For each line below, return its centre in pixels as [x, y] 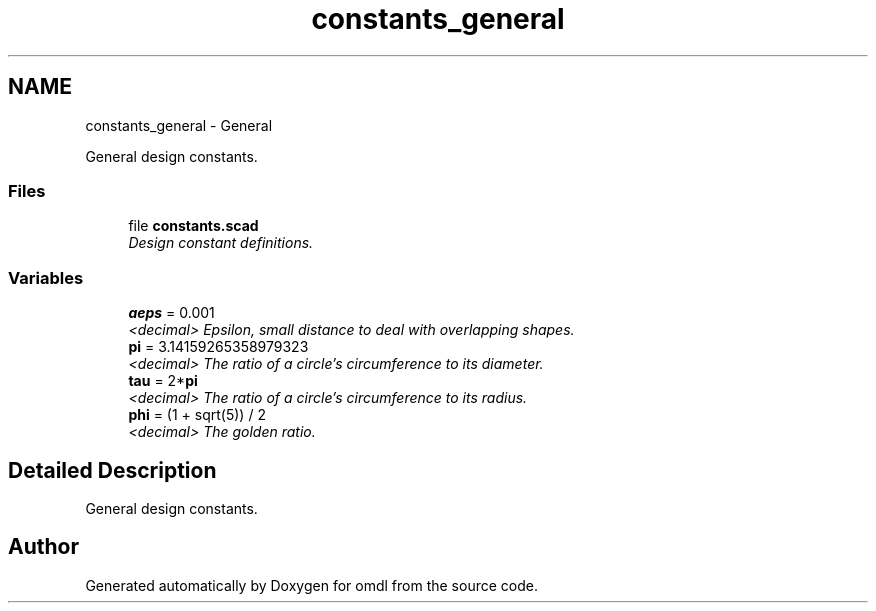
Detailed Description [112, 470]
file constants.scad [193, 226]
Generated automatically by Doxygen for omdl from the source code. [311, 585]
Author [43, 547]
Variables [46, 277]
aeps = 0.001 [171, 313]
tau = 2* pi [163, 381]
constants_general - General [179, 125]
